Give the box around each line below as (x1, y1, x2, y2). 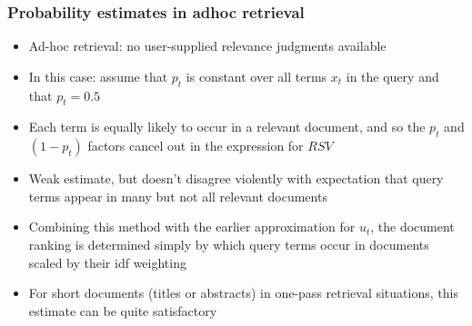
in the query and (346, 66, 439, 85)
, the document (370, 217, 455, 236)
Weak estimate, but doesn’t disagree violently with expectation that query (28, 169, 444, 188)
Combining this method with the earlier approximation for (28, 217, 356, 236)
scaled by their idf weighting (28, 252, 186, 272)
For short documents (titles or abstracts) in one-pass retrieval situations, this (28, 283, 458, 302)
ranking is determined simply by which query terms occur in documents (28, 234, 429, 253)
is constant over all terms (186, 66, 327, 85)
